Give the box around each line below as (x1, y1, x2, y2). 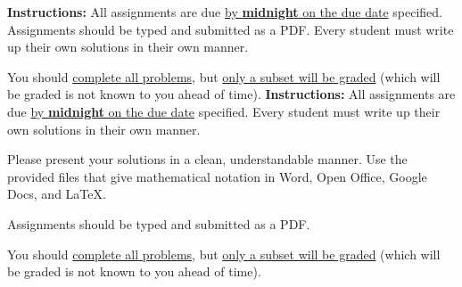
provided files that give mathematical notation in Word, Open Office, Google (7, 167, 427, 185)
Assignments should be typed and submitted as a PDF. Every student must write (7, 20, 454, 38)
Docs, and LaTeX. (7, 184, 106, 203)
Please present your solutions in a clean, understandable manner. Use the (7, 150, 408, 168)
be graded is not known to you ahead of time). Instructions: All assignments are (7, 85, 456, 103)
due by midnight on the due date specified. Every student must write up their (7, 102, 441, 120)
